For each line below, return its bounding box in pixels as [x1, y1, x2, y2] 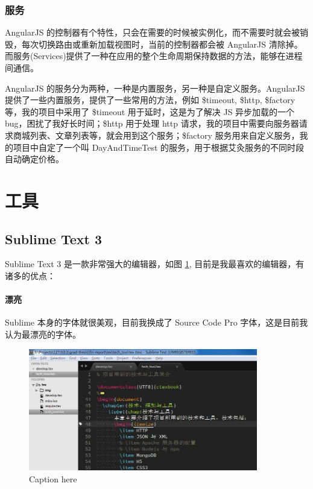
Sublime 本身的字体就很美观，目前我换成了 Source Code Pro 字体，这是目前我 [5, 316, 308, 329]
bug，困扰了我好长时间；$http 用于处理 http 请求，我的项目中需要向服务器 [5, 117, 299, 130]
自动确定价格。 [5, 153, 64, 165]
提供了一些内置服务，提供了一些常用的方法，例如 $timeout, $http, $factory [5, 93, 296, 106]
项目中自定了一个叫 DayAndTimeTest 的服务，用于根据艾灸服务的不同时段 [13, 140, 305, 153]
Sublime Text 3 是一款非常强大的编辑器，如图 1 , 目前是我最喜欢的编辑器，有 [5, 257, 305, 270]
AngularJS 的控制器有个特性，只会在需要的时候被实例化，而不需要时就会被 [5, 26, 300, 39]
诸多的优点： [5, 269, 55, 282]
